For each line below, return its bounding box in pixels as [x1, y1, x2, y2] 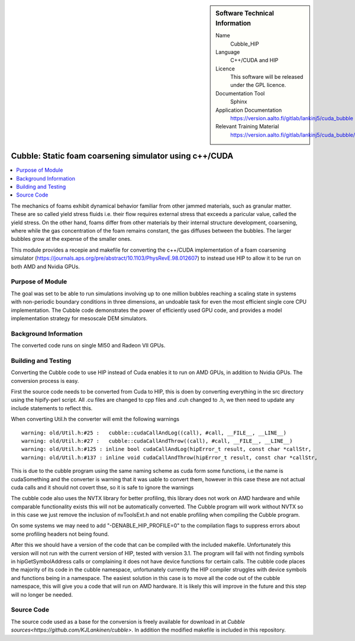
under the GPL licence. [230, 82, 286, 89]
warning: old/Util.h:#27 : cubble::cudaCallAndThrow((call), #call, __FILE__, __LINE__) [21, 437, 293, 444]
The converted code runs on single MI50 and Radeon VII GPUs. [11, 342, 166, 349]
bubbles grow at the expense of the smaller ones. [11, 236, 132, 243]
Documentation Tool [215, 89, 265, 97]
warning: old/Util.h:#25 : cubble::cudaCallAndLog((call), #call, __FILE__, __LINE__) [21, 429, 287, 436]
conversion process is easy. [11, 377, 79, 384]
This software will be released [230, 73, 304, 80]
